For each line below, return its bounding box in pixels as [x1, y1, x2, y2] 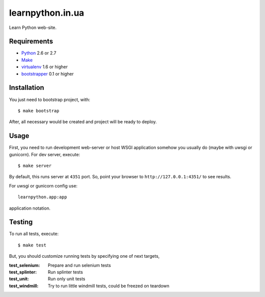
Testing [9, 218, 33, 226]
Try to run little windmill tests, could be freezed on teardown [48, 283, 169, 289]
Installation [9, 83, 44, 92]
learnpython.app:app [18, 194, 67, 200]
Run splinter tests [48, 269, 83, 275]
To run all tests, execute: [9, 231, 59, 237]
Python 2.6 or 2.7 [21, 50, 56, 56]
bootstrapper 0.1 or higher [21, 71, 74, 77]
